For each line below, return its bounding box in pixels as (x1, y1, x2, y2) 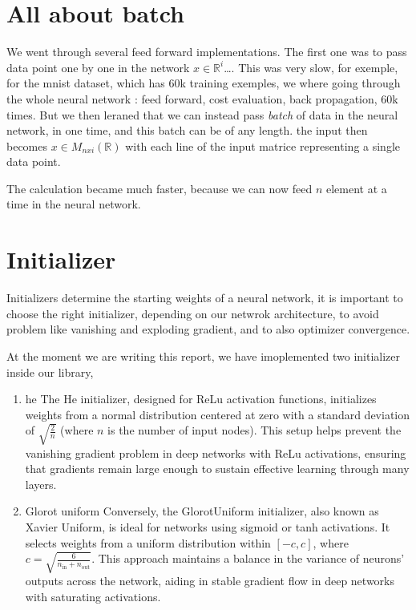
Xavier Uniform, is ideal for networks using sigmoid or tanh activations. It (25, 518, 390, 535)
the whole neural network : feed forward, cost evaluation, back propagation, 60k (6, 90, 398, 107)
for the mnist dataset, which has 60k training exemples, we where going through (6, 75, 401, 91)
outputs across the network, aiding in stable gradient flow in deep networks (25, 572, 395, 589)
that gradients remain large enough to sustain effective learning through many (25, 460, 410, 477)
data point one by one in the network (6, 59, 190, 75)
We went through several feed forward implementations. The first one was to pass (6, 43, 407, 60)
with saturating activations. (25, 588, 161, 604)
